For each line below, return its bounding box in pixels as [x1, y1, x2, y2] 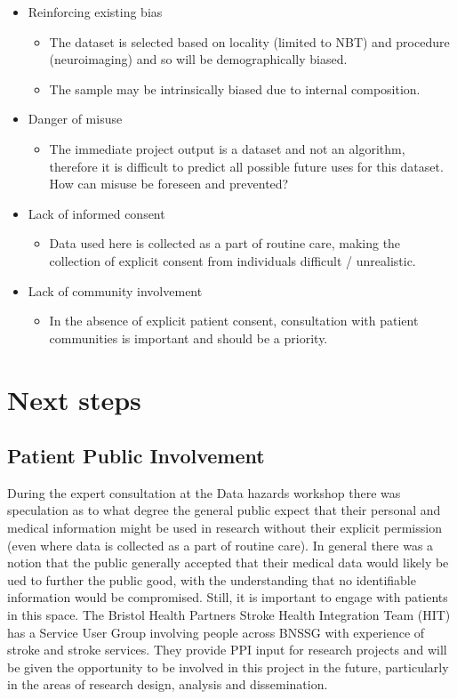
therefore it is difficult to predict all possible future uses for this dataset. [49, 157, 444, 175]
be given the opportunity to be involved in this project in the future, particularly [7, 657, 449, 676]
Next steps [7, 381, 141, 417]
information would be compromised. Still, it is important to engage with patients [7, 588, 448, 607]
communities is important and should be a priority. [49, 328, 328, 347]
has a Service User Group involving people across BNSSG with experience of [7, 623, 425, 641]
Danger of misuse [28, 109, 123, 128]
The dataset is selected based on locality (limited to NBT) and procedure [49, 32, 450, 51]
